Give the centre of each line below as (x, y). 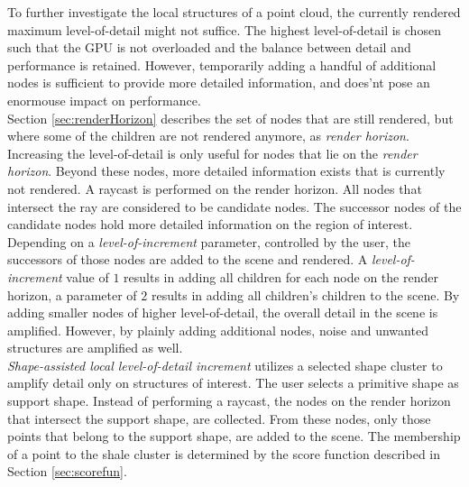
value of (87, 276)
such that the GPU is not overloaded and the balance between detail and (209, 47)
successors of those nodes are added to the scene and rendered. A (188, 259)
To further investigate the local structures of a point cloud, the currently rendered (234, 12)
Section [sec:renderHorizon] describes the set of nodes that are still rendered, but (230, 118)
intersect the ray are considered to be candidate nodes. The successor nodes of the (234, 206)
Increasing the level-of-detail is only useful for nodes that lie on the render (212, 153)
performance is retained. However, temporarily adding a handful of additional (222, 64)
